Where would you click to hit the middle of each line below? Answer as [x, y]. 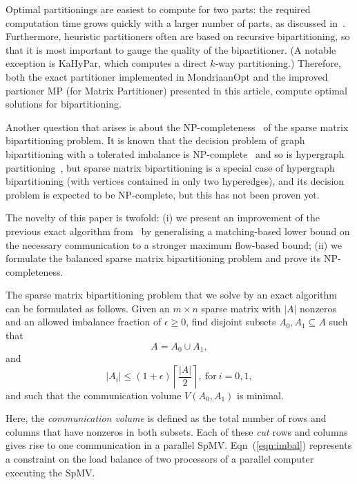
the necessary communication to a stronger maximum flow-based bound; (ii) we [174, 244]
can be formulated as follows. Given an [88, 308]
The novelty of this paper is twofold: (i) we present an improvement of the [163, 218]
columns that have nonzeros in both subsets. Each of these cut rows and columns [177, 431]
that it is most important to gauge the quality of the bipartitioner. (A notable [171, 49]
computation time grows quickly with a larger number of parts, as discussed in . [175, 22]
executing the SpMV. [50, 472]
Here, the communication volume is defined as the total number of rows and [166, 418]
